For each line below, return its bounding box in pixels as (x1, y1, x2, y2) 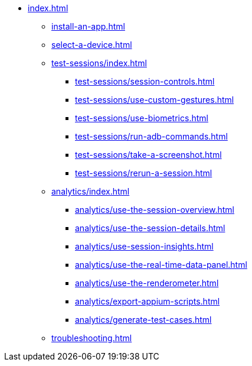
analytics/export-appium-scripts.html (75, 296, 220, 306)
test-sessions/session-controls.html (75, 76, 215, 86)
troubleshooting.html (51, 333, 132, 343)
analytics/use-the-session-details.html (75, 223, 225, 233)
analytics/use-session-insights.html (75, 241, 214, 251)
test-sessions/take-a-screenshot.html (75, 150, 222, 160)
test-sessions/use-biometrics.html (75, 113, 208, 123)
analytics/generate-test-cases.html (75, 315, 212, 325)
